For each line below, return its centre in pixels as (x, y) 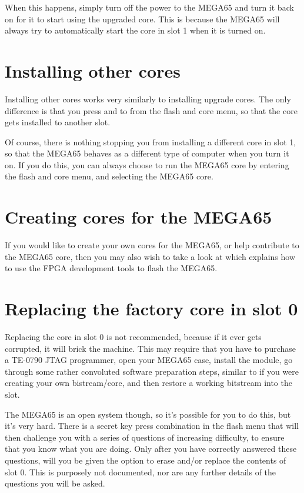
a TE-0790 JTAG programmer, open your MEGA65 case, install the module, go (149, 360)
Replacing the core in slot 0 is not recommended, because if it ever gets (133, 337)
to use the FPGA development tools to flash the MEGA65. (111, 268)
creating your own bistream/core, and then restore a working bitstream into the (148, 383)
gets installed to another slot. (58, 122)
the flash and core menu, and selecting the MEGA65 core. (109, 176)
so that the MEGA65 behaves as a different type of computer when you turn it (147, 153)
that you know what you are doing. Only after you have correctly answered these (151, 449)
